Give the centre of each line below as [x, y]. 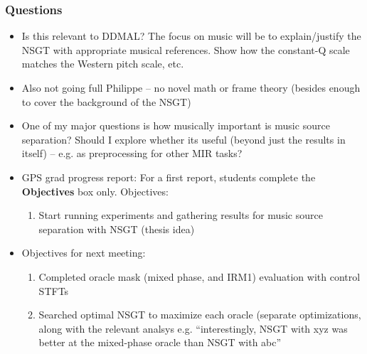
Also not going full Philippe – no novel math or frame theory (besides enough [191, 87]
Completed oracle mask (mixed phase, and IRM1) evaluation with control [200, 276]
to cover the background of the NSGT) [106, 101]
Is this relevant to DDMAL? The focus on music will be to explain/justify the [191, 36]
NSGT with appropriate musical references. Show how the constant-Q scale [186, 49]
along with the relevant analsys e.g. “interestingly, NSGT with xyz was [193, 328]
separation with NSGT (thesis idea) [117, 229]
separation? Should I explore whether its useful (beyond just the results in [183, 139]
